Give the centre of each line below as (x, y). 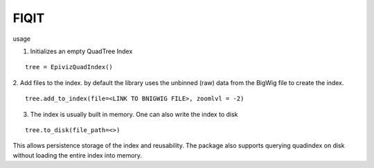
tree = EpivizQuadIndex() (69, 67)
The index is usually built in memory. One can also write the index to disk (134, 114)
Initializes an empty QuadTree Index (81, 51)
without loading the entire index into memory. (77, 155)
